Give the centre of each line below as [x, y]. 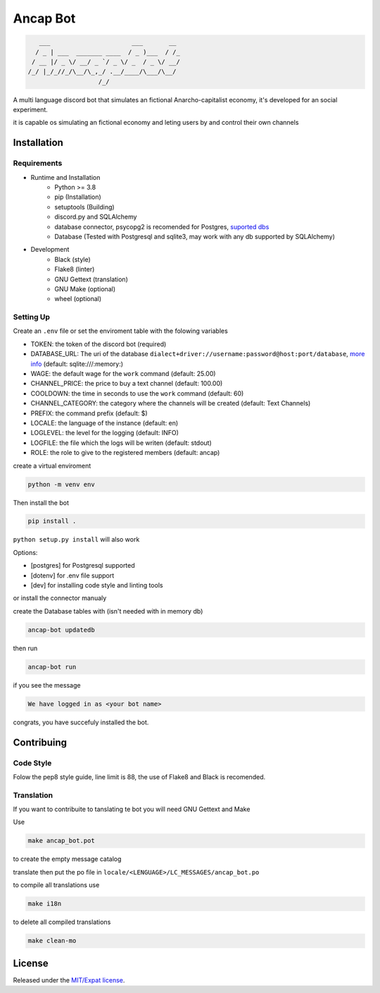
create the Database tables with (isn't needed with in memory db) [108, 611]
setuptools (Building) [85, 207]
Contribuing [40, 742]
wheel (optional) [78, 299]
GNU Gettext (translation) [91, 279]
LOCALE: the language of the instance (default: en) [104, 422]
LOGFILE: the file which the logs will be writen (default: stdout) [121, 443]
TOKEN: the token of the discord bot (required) [99, 344]
